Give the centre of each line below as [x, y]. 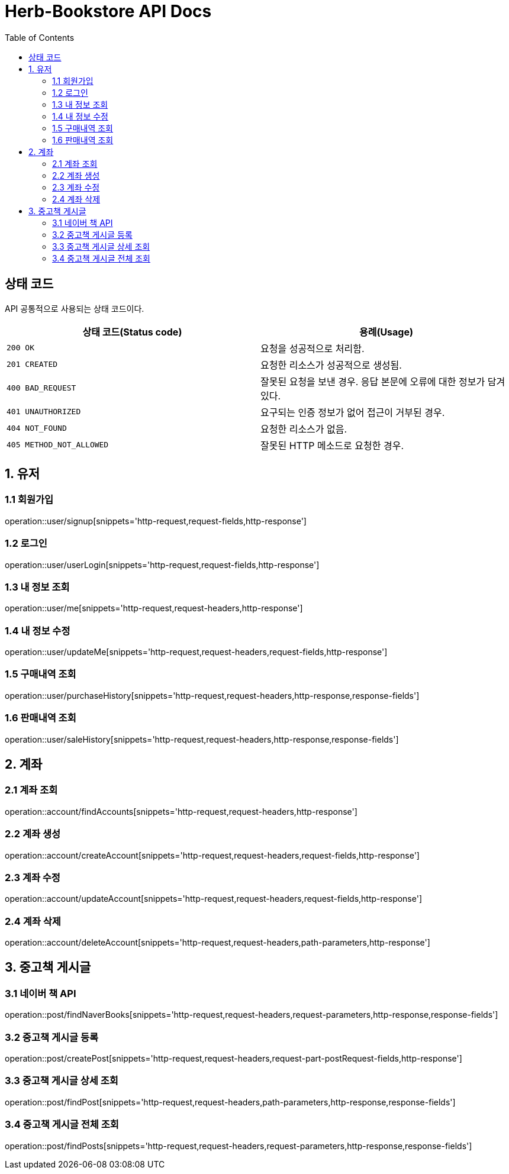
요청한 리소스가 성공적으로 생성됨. [331, 365]
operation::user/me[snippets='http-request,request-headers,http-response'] [154, 608]
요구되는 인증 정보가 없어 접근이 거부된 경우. [353, 412]
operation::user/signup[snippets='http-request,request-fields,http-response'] [156, 521]
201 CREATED [32, 365]
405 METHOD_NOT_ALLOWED [58, 445]
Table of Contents [40, 37]
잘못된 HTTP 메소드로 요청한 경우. [332, 445]
